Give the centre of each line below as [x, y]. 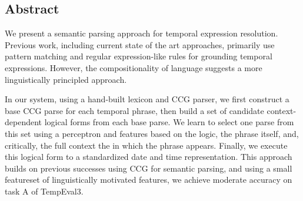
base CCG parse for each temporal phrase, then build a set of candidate [134, 110]
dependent [24, 122]
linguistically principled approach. [66, 79]
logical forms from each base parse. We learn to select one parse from [169, 122]
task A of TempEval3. [44, 191]
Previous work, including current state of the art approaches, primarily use [140, 44]
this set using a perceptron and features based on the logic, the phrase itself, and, [152, 133]
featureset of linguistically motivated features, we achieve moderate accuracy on [149, 180]
